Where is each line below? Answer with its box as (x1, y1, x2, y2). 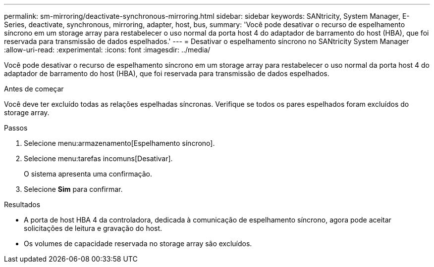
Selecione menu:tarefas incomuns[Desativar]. (24, 154, 173, 163)
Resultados (4, 200, 41, 209)
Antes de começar (4, 85, 64, 93)
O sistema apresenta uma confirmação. (24, 170, 152, 178)
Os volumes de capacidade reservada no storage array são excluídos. (24, 239, 252, 248)
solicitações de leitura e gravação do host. (24, 224, 163, 232)
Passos (4, 124, 28, 132)
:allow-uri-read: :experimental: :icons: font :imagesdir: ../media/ (4, 45, 211, 54)
